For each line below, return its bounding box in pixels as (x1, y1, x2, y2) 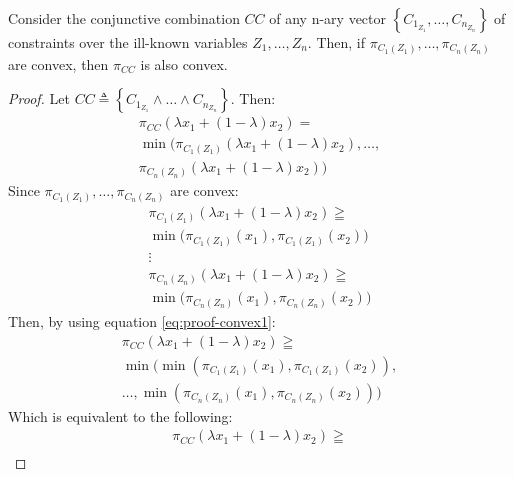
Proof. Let (8, 88, 70, 109)
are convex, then (8, 53, 109, 74)
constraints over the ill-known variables (8, 32, 248, 52)
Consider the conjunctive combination (8, 8, 240, 28)
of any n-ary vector (269, 8, 387, 28)
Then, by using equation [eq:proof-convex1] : (8, 310, 276, 331)
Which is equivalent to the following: (8, 405, 233, 426)
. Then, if (307, 32, 366, 52)
